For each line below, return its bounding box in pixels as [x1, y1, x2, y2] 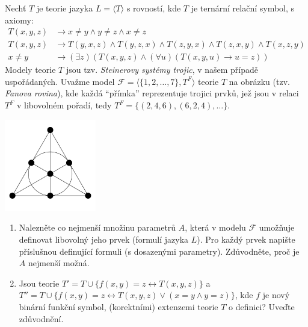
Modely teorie [5, 63, 56, 76]
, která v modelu [185, 221, 246, 234]
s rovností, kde [126, 2, 181, 14]
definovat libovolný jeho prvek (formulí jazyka [19, 233, 189, 246]
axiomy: [5, 13, 34, 26]
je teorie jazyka [36, 2, 93, 14]
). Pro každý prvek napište [197, 233, 295, 246]
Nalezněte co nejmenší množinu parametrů [19, 221, 176, 234]
